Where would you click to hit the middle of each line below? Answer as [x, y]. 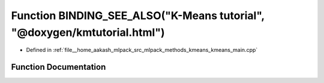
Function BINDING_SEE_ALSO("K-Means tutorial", [138, 16]
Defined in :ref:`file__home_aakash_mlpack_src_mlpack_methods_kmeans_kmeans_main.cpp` [142, 50]
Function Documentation [58, 67]
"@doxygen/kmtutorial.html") [88, 32]
